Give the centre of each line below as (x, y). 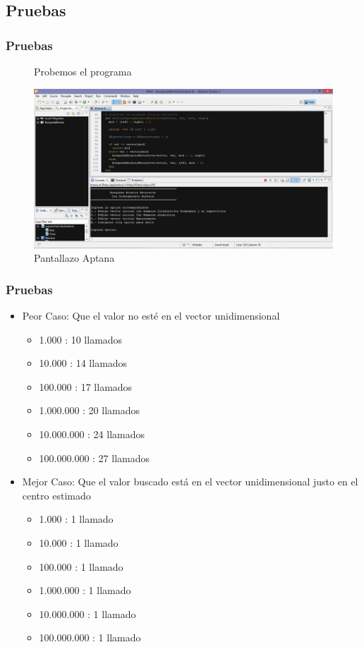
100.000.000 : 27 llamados (95, 458)
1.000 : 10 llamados (81, 339)
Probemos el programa (83, 71)
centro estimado (56, 495)
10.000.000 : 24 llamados (92, 434)
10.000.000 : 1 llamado (87, 613)
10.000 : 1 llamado (79, 543)
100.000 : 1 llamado (81, 566)
